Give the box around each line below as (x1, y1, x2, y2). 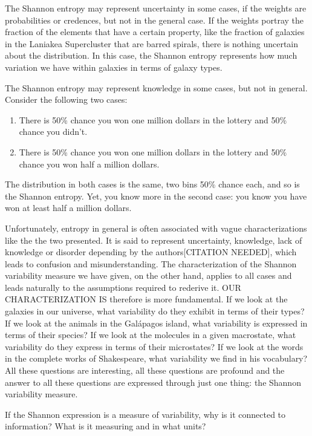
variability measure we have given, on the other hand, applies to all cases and (5, 269, 292, 282)
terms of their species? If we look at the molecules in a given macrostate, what (5, 328, 296, 341)
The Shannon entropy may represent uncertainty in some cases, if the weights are (5, 2, 307, 14)
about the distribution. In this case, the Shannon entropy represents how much (5, 49, 297, 62)
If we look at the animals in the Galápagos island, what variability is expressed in (5, 316, 308, 329)
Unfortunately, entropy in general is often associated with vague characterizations (5, 221, 307, 234)
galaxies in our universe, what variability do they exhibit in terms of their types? (5, 305, 305, 317)
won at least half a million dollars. (5, 201, 132, 214)
